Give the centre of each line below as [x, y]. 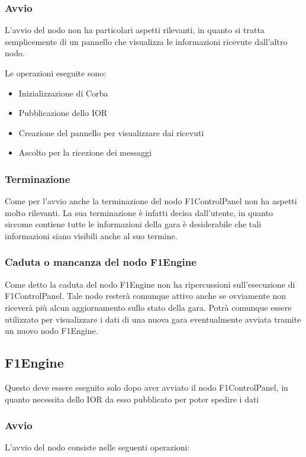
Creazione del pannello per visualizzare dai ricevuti [111, 132]
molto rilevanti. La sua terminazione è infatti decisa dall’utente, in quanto [139, 212]
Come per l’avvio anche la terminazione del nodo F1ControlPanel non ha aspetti [151, 201]
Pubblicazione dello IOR [63, 113]
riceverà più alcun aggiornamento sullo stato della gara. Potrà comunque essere [148, 307]
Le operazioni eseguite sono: [56, 73]
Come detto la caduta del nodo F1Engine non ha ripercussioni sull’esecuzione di [150, 284]
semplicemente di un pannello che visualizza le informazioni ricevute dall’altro [146, 41]
